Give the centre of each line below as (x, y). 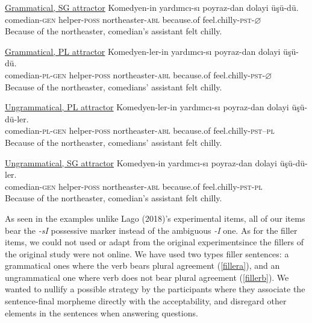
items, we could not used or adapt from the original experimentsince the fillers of (154, 242)
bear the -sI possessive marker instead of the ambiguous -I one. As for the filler (151, 230)
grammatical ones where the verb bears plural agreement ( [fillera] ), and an (142, 265)
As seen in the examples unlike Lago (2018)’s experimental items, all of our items (155, 218)
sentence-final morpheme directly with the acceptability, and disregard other (146, 301)
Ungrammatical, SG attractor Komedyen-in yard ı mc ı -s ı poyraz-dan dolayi (141, 162)
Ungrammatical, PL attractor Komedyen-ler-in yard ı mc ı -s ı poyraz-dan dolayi (147, 107)
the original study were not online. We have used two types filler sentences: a (147, 253)
